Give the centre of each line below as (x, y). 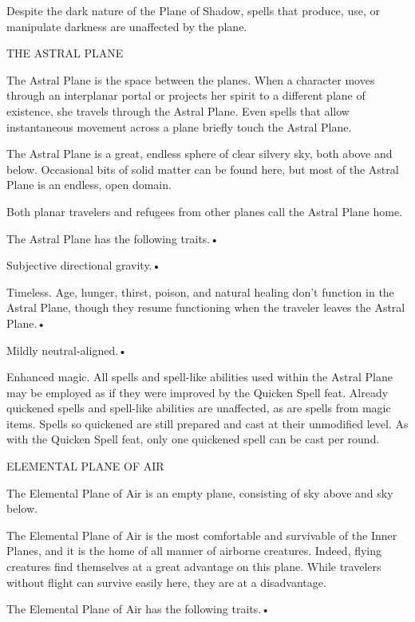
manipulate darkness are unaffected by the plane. (127, 26)
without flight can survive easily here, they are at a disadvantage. (166, 582)
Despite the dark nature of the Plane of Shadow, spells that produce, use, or (193, 10)
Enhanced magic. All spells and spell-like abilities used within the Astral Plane (200, 377)
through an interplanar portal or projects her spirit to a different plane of (186, 95)
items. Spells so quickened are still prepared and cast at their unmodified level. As (207, 423)
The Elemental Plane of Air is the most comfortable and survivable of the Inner (202, 535)
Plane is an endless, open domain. (89, 185)
